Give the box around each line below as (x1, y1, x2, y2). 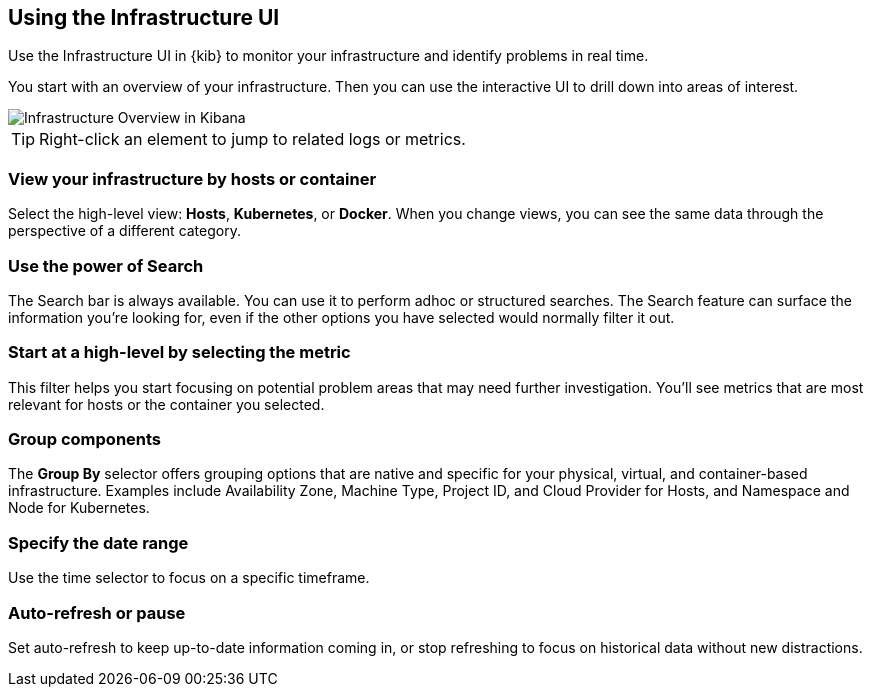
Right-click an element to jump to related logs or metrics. (39, 129, 466, 150)
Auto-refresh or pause (8, 602, 186, 623)
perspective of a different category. (8, 222, 241, 240)
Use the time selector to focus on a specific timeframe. (8, 569, 370, 587)
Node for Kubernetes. (8, 499, 150, 517)
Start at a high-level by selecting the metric (8, 342, 351, 363)
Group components (8, 429, 162, 450)
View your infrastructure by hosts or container (8, 168, 377, 189)
